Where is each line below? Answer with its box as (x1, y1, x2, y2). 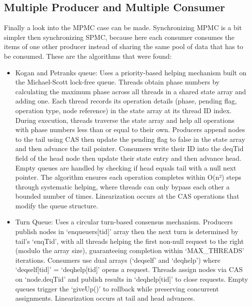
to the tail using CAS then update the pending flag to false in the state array (15, 134, 245, 144)
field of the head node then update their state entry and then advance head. (15, 153, 241, 163)
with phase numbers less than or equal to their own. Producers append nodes (15, 124, 245, 135)
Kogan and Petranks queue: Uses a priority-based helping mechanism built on (15, 67, 247, 77)
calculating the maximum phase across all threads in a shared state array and (15, 86, 246, 96)
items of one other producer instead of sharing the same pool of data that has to (4, 41, 243, 51)
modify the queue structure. (15, 200, 98, 210)
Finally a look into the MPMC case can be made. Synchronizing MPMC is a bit (4, 22, 242, 33)
